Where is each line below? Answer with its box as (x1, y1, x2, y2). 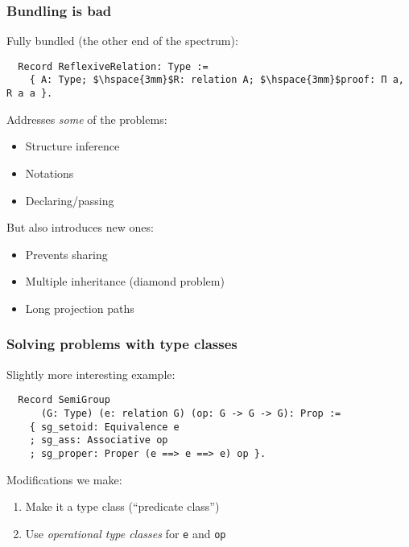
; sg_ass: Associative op (29, 434, 168, 446)
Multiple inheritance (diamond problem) (25, 273, 225, 290)
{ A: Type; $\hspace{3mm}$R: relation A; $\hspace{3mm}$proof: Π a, (29, 74, 404, 86)
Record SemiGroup (18, 394, 110, 406)
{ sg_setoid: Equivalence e (29, 421, 180, 433)
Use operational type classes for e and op (25, 524, 226, 541)
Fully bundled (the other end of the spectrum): (6, 32, 238, 49)
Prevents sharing (25, 245, 108, 262)
